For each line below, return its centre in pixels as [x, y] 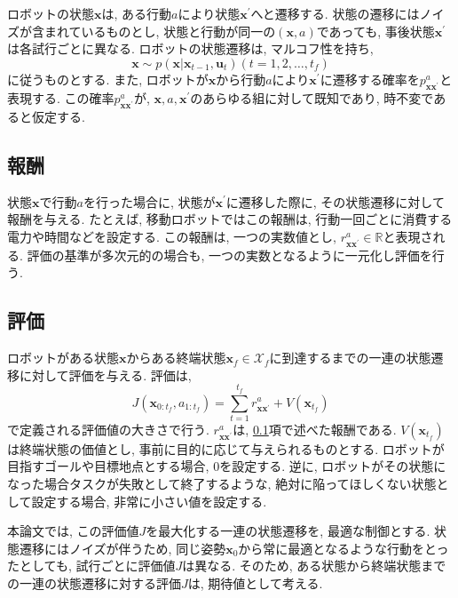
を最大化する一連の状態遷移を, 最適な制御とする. [288, 531]
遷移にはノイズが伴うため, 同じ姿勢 [122, 548]
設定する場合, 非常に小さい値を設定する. [149, 501]
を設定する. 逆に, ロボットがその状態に [333, 466]
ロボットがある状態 [63, 358]
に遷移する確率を [370, 79]
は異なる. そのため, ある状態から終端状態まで [314, 566]
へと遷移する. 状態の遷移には [335, 13]
